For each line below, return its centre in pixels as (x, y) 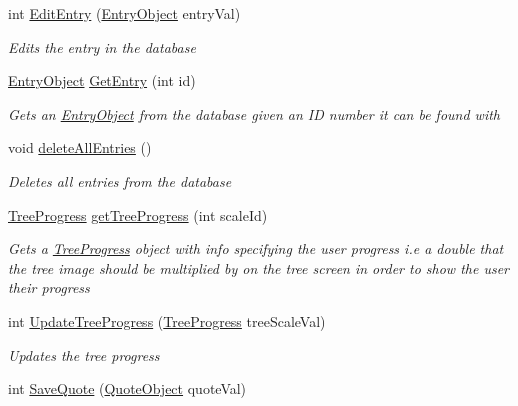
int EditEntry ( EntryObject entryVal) (124, 13)
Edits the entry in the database (102, 46)
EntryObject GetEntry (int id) (102, 80)
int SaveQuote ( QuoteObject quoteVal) (127, 388)
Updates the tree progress (84, 354)
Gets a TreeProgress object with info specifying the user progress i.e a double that (256, 248)
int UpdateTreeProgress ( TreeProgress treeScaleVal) (167, 320)
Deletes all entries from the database (120, 180)
